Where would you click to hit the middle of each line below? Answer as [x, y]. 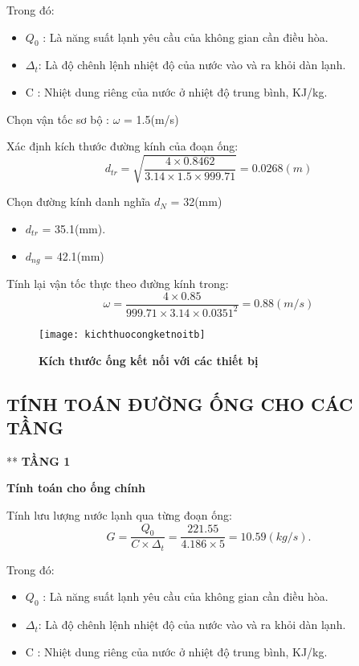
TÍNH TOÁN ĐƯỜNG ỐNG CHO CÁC [180, 403]
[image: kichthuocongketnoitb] [122, 334]
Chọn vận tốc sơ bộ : [58, 119]
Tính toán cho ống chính [76, 488]
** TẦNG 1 [39, 460]
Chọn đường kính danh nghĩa [79, 201]
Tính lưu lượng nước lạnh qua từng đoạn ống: [119, 514]
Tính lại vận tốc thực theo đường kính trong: [118, 283]
